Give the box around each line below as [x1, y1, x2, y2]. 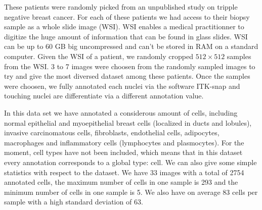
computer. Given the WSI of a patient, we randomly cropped [4, 50, 193, 61]
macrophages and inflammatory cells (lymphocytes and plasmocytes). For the [4, 137, 244, 147]
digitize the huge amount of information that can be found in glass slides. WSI [4, 31, 248, 41]
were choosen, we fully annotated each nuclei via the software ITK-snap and [4, 80, 240, 91]
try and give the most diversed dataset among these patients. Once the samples [4, 71, 250, 81]
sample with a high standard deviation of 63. [4, 196, 143, 207]
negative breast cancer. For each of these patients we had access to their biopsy [4, 11, 250, 22]
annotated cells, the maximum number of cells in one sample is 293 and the [4, 177, 238, 187]
